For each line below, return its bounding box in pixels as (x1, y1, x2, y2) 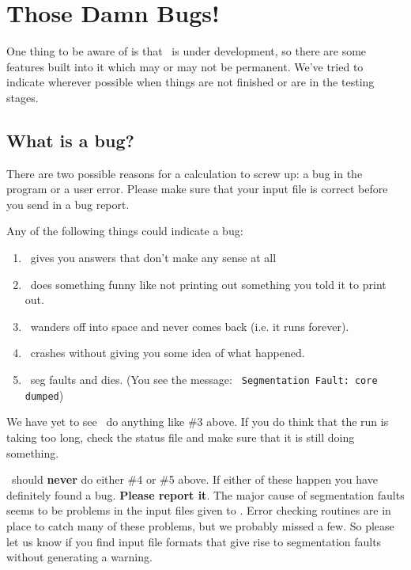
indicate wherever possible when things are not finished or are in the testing (6, 74, 375, 90)
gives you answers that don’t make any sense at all (30, 249, 277, 266)
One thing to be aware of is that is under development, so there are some (6, 43, 367, 59)
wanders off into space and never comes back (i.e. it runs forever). (30, 317, 349, 334)
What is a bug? (6, 127, 134, 152)
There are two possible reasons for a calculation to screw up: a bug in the (6, 165, 363, 181)
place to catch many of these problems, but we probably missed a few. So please (6, 517, 394, 534)
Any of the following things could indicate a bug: (6, 222, 243, 239)
